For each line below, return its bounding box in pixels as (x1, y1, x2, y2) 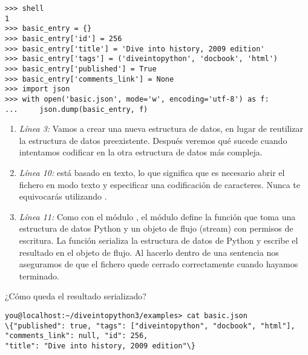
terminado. (19, 269, 59, 282)
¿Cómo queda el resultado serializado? (5, 290, 146, 302)
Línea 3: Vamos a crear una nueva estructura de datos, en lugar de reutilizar (19, 122, 304, 135)
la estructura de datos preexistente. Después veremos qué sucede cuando (19, 134, 287, 146)
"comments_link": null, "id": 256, (5, 331, 148, 340)
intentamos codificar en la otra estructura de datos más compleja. (19, 146, 263, 158)
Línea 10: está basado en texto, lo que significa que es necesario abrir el (19, 166, 285, 178)
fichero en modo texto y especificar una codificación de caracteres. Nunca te (19, 178, 301, 191)
